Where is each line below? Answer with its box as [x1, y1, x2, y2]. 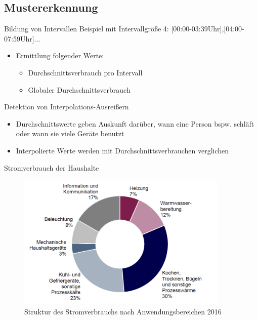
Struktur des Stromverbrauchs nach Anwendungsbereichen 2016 [24, 306, 222, 316]
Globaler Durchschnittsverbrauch [28, 84, 131, 95]
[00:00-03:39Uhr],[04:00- [171, 23, 244, 34]
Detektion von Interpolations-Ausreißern [4, 101, 129, 112]
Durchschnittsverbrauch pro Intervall [28, 67, 143, 77]
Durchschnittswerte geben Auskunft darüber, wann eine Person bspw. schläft [16, 118, 254, 129]
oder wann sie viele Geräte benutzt [16, 128, 124, 139]
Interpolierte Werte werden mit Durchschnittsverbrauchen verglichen [16, 145, 229, 155]
